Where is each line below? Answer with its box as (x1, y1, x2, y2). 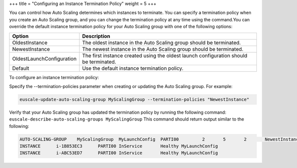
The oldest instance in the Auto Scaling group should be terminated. (82, 39, 241, 46)
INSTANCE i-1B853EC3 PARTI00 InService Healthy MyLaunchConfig (19, 143, 218, 149)
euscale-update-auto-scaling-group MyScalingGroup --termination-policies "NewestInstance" (19, 96, 249, 102)
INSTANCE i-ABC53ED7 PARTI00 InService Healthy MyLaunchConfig (19, 150, 218, 156)
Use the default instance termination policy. (82, 65, 184, 72)
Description (82, 33, 111, 40)
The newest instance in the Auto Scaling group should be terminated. (82, 45, 244, 52)
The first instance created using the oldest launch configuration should (82, 52, 247, 59)
